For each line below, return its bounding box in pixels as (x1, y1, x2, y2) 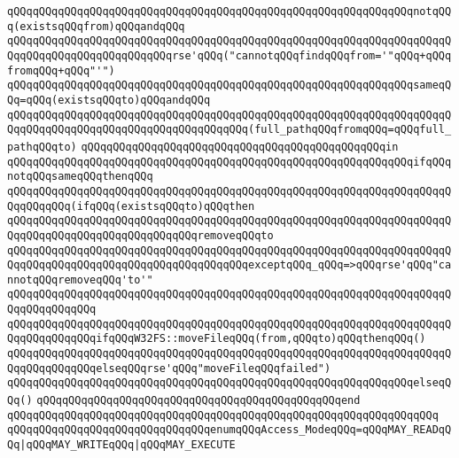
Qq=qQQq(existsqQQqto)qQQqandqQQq (7, 93, 211, 106)
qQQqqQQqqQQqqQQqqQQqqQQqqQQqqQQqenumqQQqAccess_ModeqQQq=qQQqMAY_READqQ (7, 423, 452, 437)
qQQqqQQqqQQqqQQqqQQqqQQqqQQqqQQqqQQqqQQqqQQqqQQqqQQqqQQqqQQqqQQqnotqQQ (7, 5, 452, 18)
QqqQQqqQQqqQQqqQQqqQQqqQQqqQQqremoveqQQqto (7, 229, 274, 242)
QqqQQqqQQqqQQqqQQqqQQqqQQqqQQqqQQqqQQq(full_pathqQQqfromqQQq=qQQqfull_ (7, 123, 452, 136)
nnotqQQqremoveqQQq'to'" (7, 273, 153, 286)
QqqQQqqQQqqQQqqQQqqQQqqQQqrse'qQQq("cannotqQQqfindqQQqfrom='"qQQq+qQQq (7, 49, 452, 62)
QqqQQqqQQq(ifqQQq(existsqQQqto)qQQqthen (7, 199, 255, 213)
